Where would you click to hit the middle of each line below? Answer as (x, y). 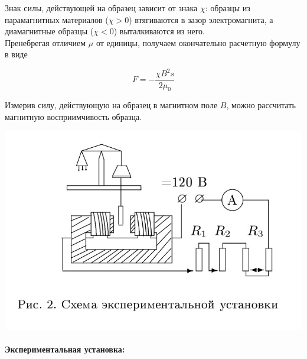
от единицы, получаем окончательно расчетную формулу (198, 42)
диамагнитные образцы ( (49, 31)
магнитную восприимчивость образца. (74, 116)
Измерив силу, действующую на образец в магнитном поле (111, 105)
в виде (16, 54)
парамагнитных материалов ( (57, 19)
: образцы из (228, 8)
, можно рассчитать (261, 105)
